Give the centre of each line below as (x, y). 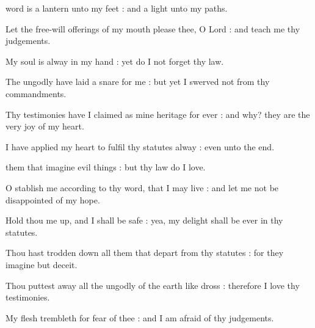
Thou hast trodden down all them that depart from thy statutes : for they (145, 253)
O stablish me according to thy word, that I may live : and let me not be (142, 187)
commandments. (36, 93)
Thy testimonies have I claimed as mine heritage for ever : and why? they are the (158, 114)
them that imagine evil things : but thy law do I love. (106, 167)
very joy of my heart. (45, 126)
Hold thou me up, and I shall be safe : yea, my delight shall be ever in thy (144, 220)
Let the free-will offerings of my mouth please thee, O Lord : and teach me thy (153, 28)
